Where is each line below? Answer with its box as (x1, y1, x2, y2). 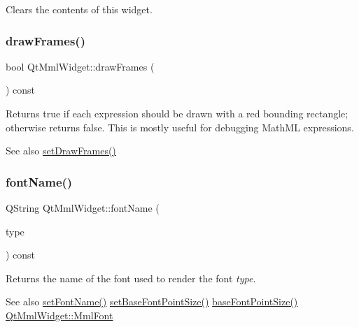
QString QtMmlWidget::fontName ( (6, 201, 160, 215)
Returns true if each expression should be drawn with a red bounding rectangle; (6, 106, 349, 120)
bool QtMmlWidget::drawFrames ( (6, 59, 155, 73)
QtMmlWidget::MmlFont (6, 307, 113, 322)
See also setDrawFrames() (6, 143, 116, 158)
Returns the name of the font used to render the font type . (6, 270, 256, 285)
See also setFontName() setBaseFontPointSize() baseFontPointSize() (6, 294, 298, 309)
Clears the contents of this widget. (6, 2, 153, 16)
